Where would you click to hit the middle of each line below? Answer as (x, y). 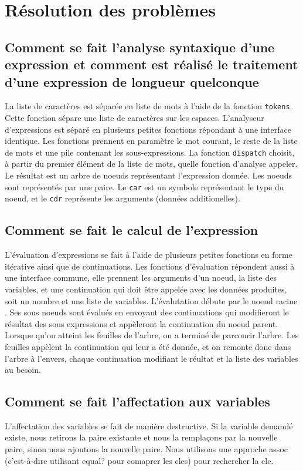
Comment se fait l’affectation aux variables (137, 401)
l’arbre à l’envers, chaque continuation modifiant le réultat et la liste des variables (151, 358)
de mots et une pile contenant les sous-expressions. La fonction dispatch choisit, (150, 152)
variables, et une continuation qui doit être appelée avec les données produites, (146, 289)
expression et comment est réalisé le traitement (151, 64)
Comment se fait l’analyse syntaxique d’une (140, 47)
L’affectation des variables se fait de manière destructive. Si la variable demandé (149, 425)
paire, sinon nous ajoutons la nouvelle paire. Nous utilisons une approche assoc (146, 449)
